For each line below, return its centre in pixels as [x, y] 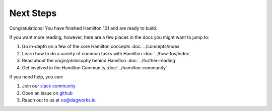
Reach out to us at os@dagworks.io [59, 100]
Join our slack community [49, 86]
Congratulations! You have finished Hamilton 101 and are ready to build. [83, 28]
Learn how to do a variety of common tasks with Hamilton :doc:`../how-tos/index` [106, 53]
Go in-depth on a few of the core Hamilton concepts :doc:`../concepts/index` [101, 46]
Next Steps [33, 13]
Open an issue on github [47, 93]
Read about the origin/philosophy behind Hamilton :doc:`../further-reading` [99, 61]
